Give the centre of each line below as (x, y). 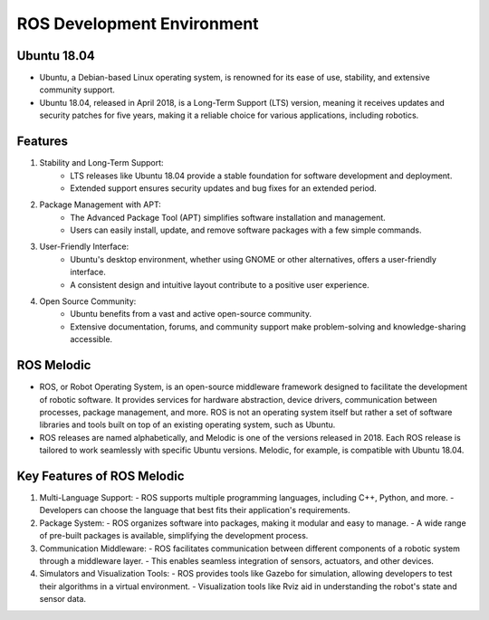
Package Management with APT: (101, 205)
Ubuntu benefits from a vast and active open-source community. (191, 314)
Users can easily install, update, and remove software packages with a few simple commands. (246, 230)
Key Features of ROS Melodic (101, 476)
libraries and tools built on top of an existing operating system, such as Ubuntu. (187, 424)
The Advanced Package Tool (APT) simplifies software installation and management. (228, 217)
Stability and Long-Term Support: (101, 163)
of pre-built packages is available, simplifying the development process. (174, 536)
